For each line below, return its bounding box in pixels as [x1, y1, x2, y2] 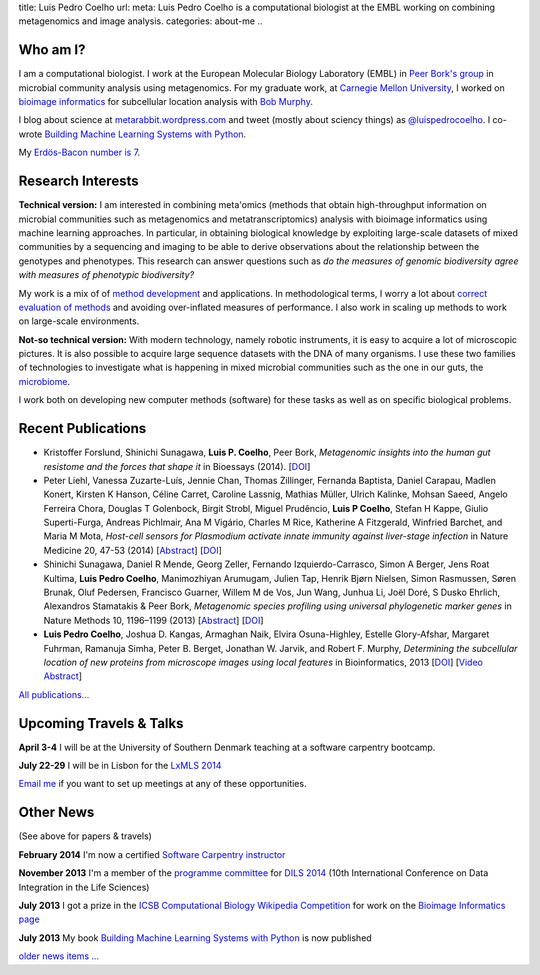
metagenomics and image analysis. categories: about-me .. [18, 15, 263, 27]
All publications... [18, 688, 90, 700]
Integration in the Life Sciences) [18, 881, 150, 893]
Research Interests [18, 173, 139, 190]
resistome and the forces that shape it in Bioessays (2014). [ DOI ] [43, 460, 311, 472]
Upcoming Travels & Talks [18, 715, 184, 732]
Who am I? [18, 41, 86, 59]
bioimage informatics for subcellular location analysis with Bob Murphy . [18, 96, 314, 108]
